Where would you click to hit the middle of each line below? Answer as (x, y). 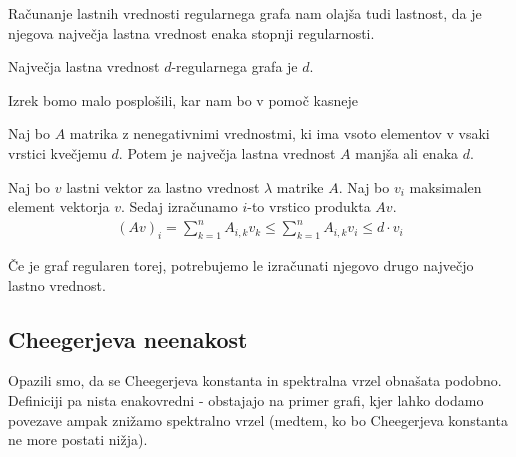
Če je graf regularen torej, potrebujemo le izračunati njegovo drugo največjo (241, 265)
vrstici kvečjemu (57, 152)
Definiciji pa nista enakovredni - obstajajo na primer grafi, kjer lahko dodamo (246, 400)
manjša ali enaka (407, 152)
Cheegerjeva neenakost (128, 338)
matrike (300, 186)
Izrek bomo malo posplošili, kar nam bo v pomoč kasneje (183, 99)
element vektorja (59, 206)
